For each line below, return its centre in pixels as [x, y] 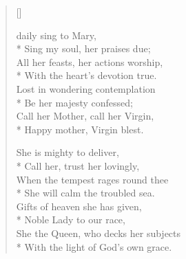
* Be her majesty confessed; [75, 102]
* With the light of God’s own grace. [94, 246]
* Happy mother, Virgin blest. [80, 129]
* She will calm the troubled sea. [85, 193]
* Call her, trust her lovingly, [78, 165]
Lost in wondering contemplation [86, 88]
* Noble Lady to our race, [71, 219]
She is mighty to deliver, [68, 152]
